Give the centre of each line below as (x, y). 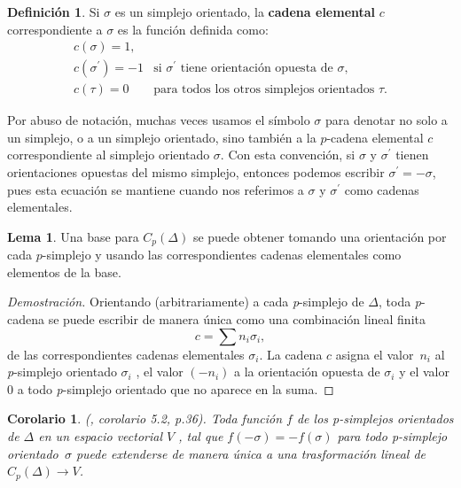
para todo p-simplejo (392, 436)
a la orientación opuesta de (307, 372)
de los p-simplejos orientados (375, 418)
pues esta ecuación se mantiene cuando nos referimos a (156, 189)
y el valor (424, 372)
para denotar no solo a (387, 120)
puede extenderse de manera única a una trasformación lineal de (250, 453)
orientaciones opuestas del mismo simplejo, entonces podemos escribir (196, 172)
